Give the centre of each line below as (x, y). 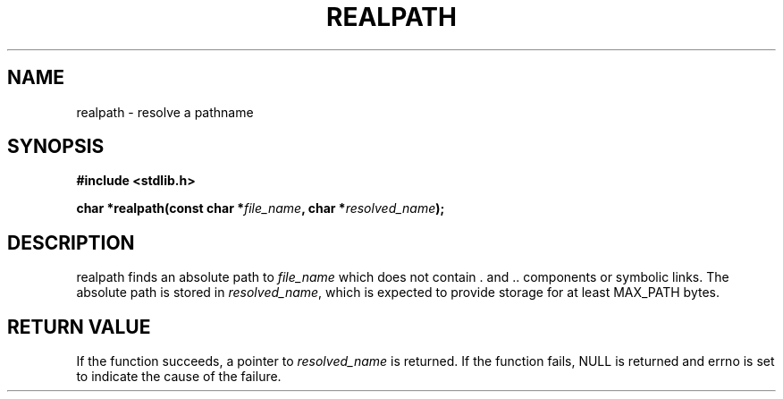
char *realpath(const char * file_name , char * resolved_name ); (261, 208)
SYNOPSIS (56, 147)
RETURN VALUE (79, 327)
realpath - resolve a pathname (165, 112)
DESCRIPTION (71, 242)
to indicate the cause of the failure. (179, 377)
